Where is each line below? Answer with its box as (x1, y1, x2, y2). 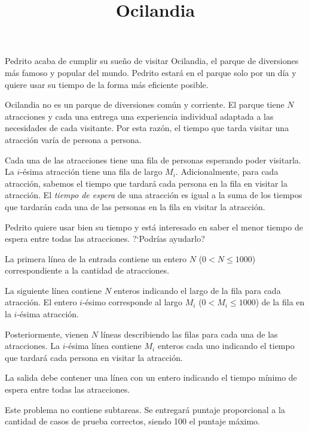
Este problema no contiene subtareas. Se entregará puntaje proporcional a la (5, 403, 285, 415)
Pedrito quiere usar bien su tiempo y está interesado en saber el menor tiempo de (5, 220, 303, 233)
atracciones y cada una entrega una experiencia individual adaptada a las (5, 110, 274, 122)
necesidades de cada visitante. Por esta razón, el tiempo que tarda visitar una (5, 122, 289, 134)
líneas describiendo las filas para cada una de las (100, 327, 278, 340)
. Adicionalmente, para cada (175, 165, 279, 178)
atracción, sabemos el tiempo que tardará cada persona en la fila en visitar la (5, 177, 287, 189)
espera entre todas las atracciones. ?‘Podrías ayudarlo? (5, 232, 205, 245)
